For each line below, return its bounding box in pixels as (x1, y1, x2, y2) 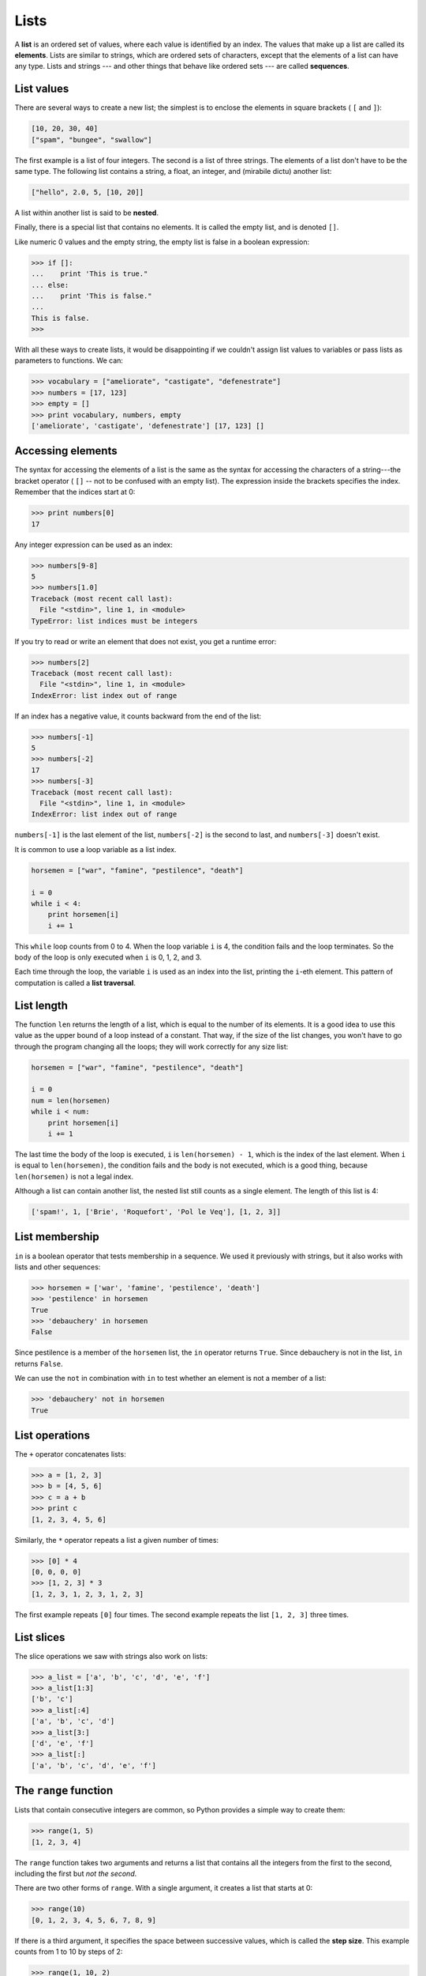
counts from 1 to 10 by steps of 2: (14, 1947, 123, 1956)
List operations (14, 1429, 91, 1442)
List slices (14, 1631, 65, 1644)
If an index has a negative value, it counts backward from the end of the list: (14, 711, 262, 721)
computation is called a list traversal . (14, 978, 136, 987)
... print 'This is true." (31, 270, 148, 278)
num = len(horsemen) (31, 1095, 110, 1105)
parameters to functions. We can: (14, 356, 124, 365)
